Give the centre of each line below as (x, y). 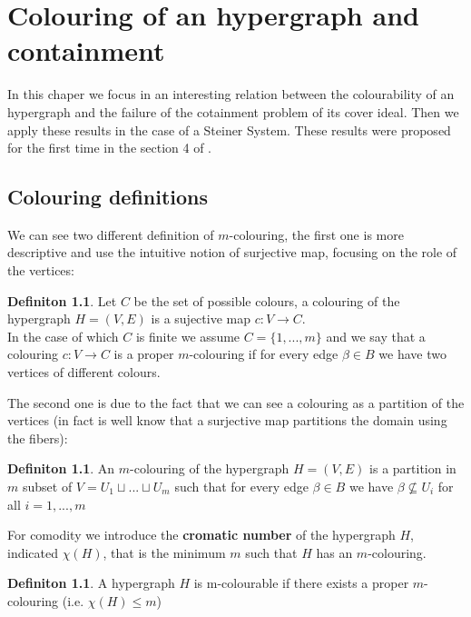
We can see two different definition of (111, 234)
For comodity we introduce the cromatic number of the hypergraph (201, 535)
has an (334, 552)
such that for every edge (241, 487)
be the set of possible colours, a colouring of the (267, 300)
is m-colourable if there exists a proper (301, 583)
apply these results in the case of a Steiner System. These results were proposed (229, 129)
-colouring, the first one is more (316, 234)
